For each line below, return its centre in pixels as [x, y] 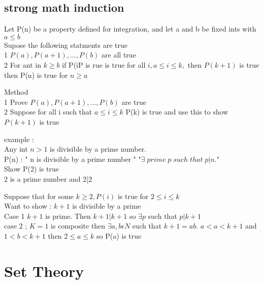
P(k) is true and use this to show [177, 112]
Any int [16, 149]
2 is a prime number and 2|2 [48, 178]
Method [16, 92]
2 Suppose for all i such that [48, 112]
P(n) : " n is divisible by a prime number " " [73, 159]
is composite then [78, 226]
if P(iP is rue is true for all [104, 64]
